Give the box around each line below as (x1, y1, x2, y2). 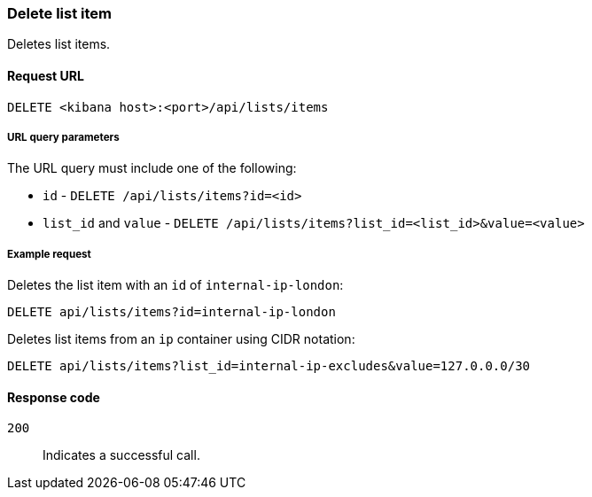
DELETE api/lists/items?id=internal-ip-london (7, 305, 336, 320)
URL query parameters (7, 130, 120, 144)
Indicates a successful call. (43, 447, 200, 463)
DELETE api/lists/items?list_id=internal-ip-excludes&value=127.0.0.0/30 (7, 359, 531, 374)
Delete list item (7, 4, 113, 22)
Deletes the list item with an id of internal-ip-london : (7, 277, 344, 293)
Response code (7, 389, 100, 405)
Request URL (7, 67, 84, 83)
